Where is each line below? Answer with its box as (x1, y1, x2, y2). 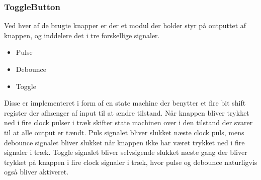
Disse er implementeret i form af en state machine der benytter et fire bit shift (4, 98, 246, 108)
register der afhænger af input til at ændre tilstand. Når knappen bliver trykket (4, 107, 249, 118)
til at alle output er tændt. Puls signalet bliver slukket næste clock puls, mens (4, 127, 244, 137)
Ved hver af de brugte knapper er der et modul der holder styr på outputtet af (4, 20, 246, 31)
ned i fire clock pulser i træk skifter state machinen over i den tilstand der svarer (4, 117, 253, 128)
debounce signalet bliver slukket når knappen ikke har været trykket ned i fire (4, 137, 245, 147)
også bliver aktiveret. (4, 166, 69, 177)
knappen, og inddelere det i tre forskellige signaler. (4, 30, 160, 40)
